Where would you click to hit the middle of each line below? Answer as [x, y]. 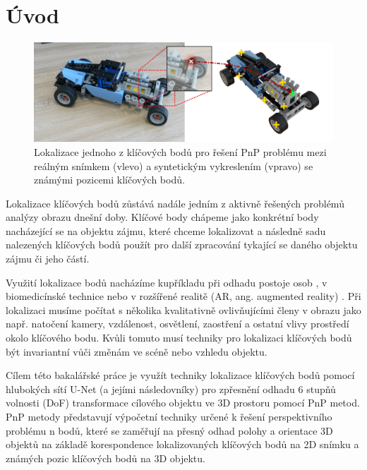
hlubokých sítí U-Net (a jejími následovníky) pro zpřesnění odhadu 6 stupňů [171, 388]
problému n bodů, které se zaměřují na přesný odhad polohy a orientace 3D [169, 430]
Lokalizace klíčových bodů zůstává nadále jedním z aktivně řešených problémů [175, 203]
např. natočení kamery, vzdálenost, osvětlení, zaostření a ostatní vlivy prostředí [178, 324]
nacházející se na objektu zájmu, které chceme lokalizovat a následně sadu [166, 230]
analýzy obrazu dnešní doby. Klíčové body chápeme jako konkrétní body [162, 217]
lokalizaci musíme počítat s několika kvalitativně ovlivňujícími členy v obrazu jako [183, 309]
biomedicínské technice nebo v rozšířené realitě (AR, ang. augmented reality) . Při [183, 296]
